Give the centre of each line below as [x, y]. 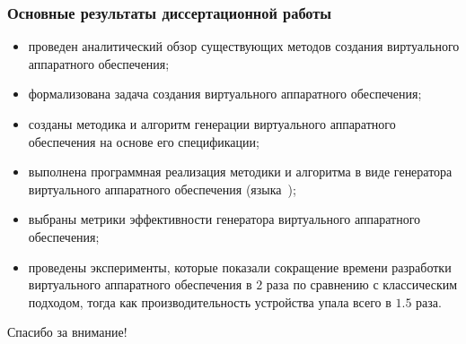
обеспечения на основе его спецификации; [144, 141]
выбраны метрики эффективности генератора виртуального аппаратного [224, 219]
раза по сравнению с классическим [362, 284]
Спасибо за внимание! [67, 332]
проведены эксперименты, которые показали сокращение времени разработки [240, 267]
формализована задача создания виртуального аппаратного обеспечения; [225, 94]
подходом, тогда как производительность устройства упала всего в [210, 301]
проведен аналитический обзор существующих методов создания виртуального [244, 46]
